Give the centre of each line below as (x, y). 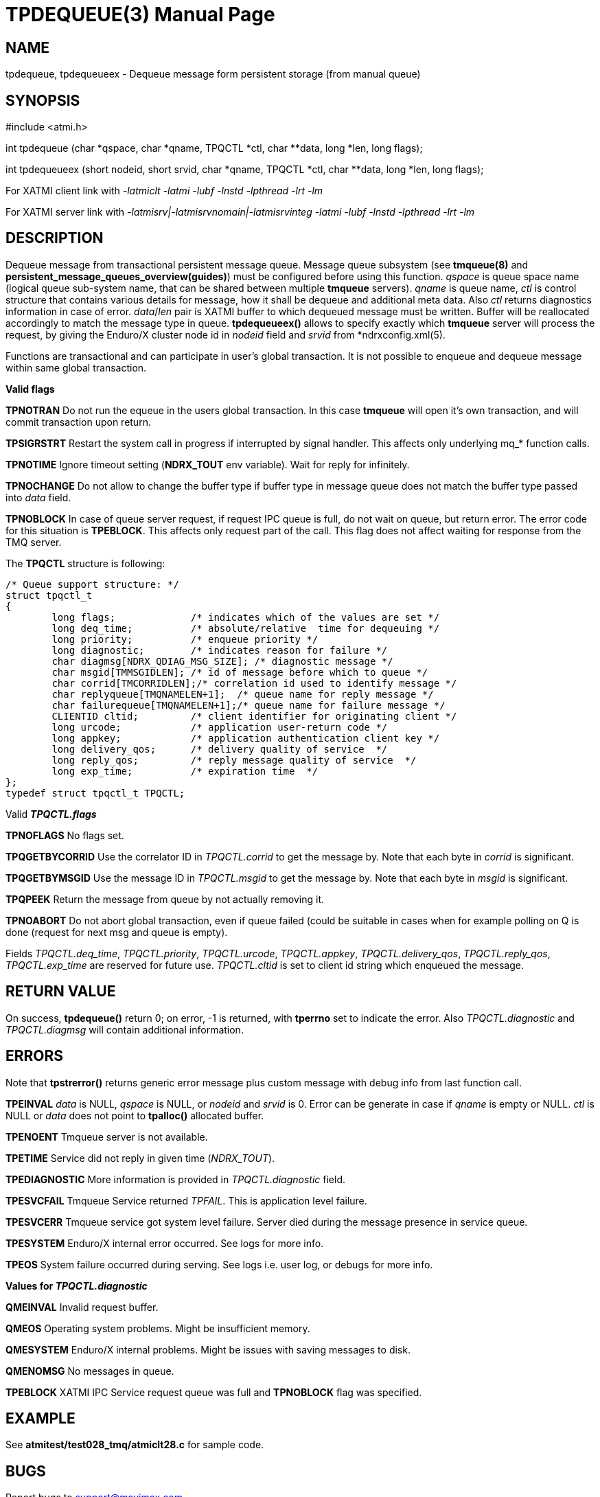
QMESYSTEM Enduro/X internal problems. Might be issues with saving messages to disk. (208, 1349)
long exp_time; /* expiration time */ (185, 771)
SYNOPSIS (43, 100)
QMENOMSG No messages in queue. (90, 1371)
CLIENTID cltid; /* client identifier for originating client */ (254, 716)
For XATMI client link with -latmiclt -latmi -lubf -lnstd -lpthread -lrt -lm (164, 191)
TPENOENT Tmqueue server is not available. (107, 1136)
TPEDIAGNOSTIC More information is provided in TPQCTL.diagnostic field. (175, 1179)
